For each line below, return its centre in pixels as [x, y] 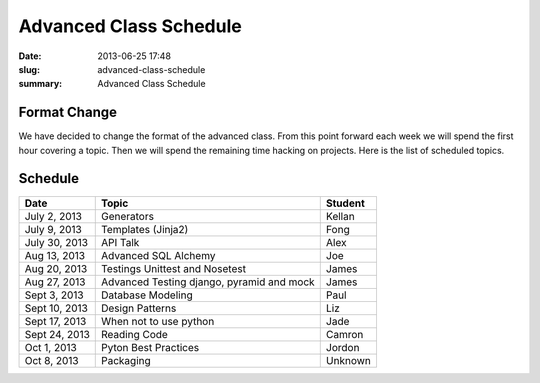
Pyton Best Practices [150, 347]
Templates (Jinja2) [144, 229]
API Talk [120, 242]
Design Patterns [138, 308]
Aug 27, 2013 [55, 282]
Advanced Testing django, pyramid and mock [207, 282]
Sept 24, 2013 [57, 334]
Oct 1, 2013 [50, 347]
